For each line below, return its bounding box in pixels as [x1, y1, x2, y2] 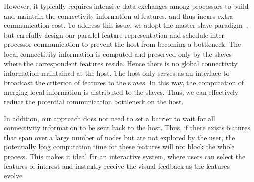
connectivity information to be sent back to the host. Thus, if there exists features [4, 122, 251, 133]
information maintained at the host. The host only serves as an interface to [4, 68, 230, 78]
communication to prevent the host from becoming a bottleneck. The [34, 39, 241, 49]
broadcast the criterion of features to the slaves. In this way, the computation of [4, 77, 244, 87]
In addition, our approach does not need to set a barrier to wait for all [4, 113, 215, 123]
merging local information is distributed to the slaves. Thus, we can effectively [4, 87, 239, 97]
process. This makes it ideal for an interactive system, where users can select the [4, 151, 246, 161]
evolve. [4, 170, 24, 181]
